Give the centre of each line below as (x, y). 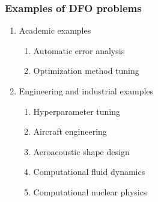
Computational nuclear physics (90, 191)
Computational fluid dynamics (89, 172)
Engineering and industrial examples (86, 91)
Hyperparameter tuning (77, 111)
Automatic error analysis (79, 50)
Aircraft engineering (70, 131)
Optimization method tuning (86, 71)
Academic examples (55, 30)
